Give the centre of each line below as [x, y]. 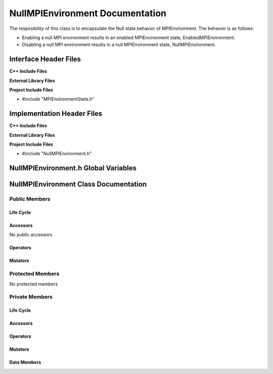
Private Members [31, 297]
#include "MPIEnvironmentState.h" [58, 99]
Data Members [25, 362]
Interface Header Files [45, 59]
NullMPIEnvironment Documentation [88, 13]
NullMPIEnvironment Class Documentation [78, 184]
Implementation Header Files [56, 114]
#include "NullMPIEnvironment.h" [57, 154]
